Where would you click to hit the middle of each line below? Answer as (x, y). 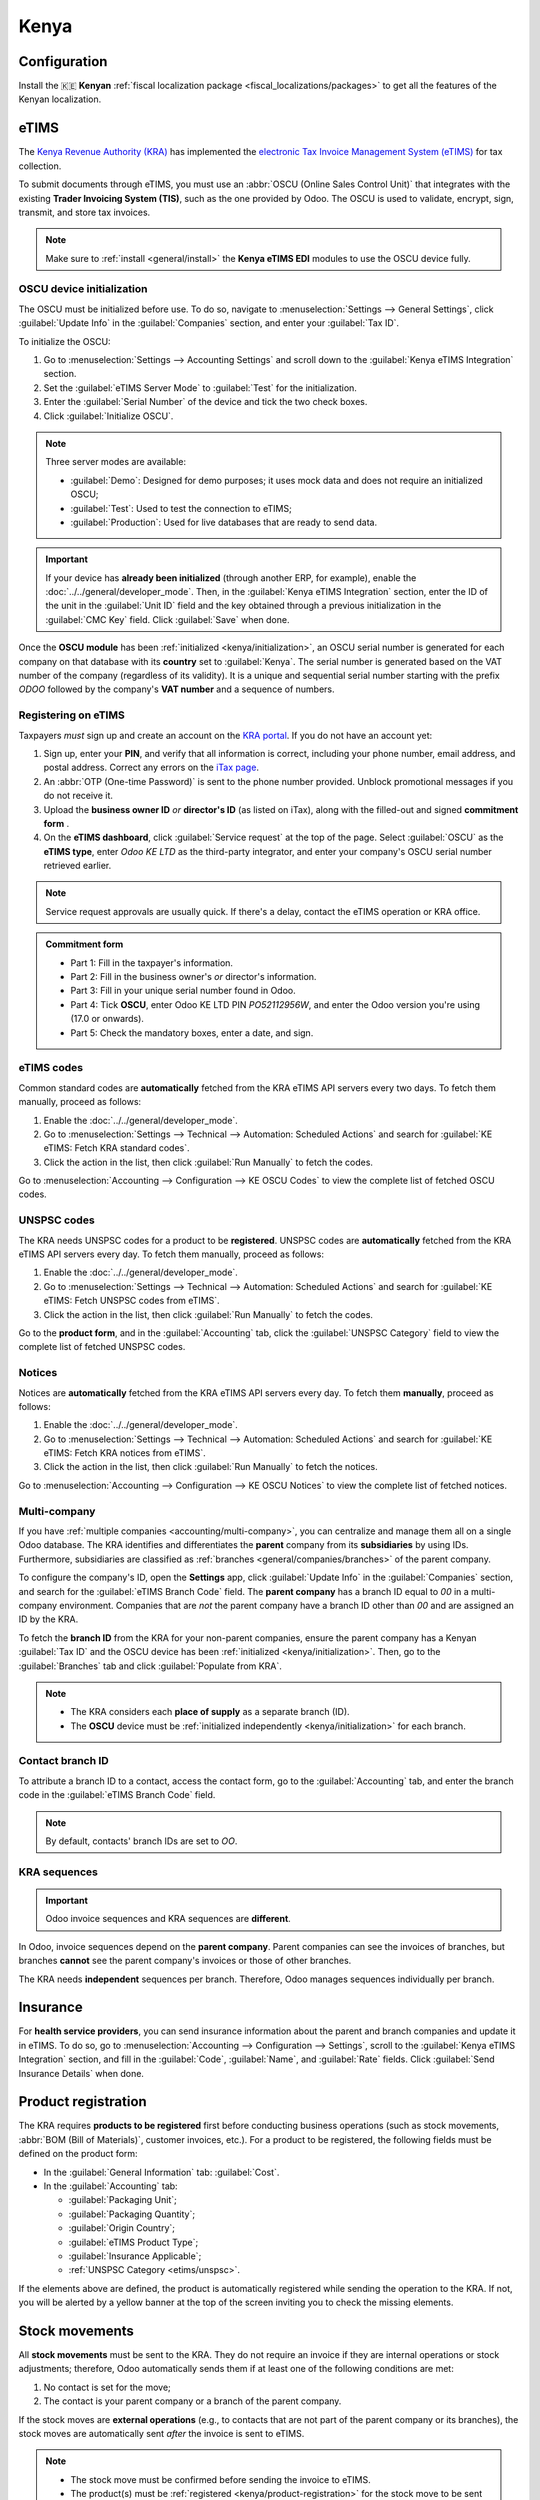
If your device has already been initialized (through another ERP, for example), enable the (231, 577)
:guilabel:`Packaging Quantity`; (131, 2214)
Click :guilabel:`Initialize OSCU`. (108, 416)
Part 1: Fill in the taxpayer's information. (152, 962)
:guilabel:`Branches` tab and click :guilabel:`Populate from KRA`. (150, 1666)
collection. (40, 166)
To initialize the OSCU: (64, 341)
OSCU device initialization (83, 289)
